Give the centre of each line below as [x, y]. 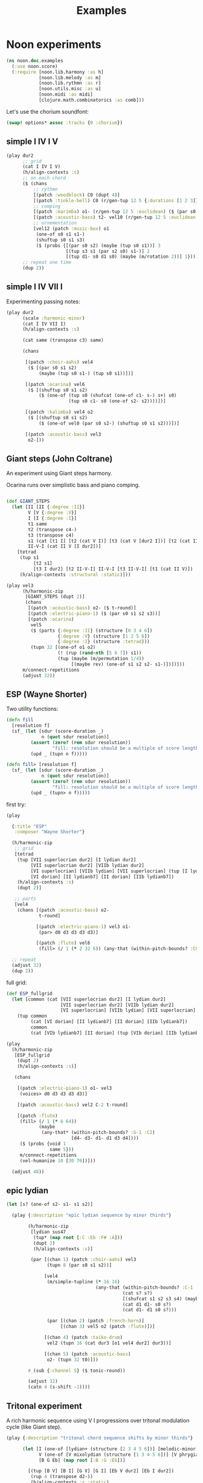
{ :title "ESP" [29, 827]
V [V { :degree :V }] [53, 513]
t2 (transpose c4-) [53, 529]
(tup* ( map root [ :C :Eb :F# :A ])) [78, 1237]
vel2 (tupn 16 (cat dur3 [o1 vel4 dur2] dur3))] [109, 1343]
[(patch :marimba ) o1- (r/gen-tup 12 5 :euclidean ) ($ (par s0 [114, 212]
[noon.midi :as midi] [66, 94]
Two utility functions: [32, 709]
